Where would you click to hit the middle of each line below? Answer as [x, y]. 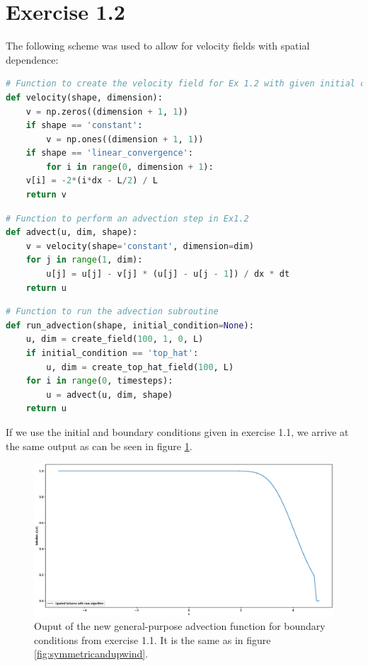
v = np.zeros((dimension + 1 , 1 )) [107, 111]
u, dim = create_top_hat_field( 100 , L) [140, 367]
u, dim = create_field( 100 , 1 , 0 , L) [115, 339]
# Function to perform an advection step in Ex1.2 [127, 218]
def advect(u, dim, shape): [72, 232]
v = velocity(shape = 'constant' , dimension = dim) [140, 246]
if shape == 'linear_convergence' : [109, 153]
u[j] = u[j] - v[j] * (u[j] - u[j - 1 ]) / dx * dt [168, 274]
